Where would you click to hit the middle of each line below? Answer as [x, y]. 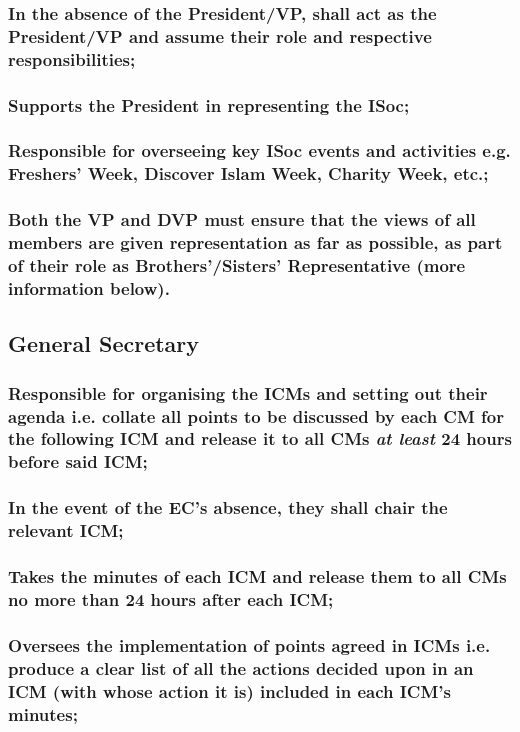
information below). [89, 287]
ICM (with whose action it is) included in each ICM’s [229, 690]
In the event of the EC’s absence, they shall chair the [228, 507]
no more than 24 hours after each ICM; [171, 598]
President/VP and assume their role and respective [220, 35]
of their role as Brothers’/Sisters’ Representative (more [237, 265]
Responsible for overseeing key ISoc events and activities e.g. [259, 150]
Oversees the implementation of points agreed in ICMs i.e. [249, 644]
